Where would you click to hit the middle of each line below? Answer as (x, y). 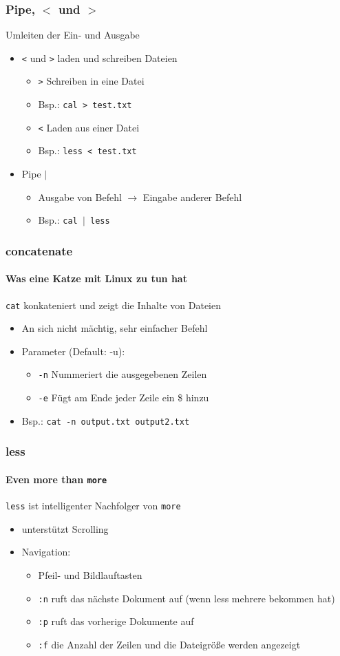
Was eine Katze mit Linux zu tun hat (96, 278)
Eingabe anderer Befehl (192, 197)
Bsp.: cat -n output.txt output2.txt (106, 420)
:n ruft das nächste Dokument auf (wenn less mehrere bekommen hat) (187, 598)
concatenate (39, 250)
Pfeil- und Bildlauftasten (90, 574)
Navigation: (46, 552)
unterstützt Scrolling (65, 528)
